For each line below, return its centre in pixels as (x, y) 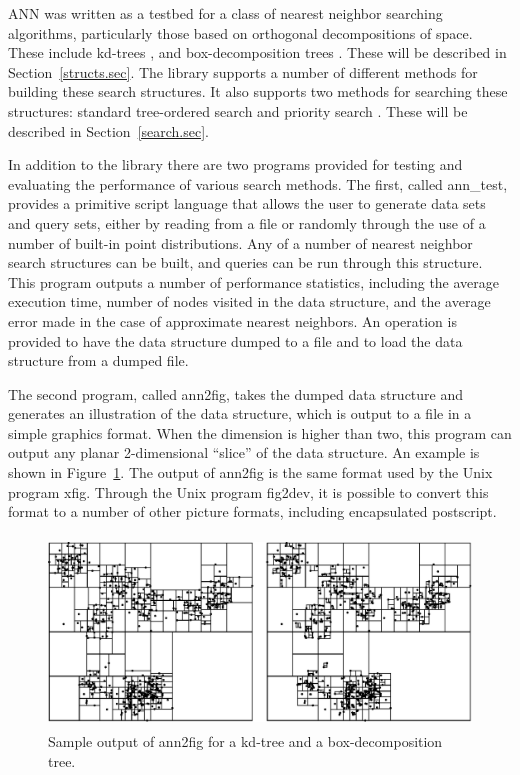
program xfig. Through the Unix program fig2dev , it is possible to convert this (248, 491)
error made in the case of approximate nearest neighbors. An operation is (232, 320)
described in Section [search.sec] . (108, 130)
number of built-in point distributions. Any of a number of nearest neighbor (240, 242)
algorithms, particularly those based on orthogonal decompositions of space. (240, 32)
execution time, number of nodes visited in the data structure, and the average (249, 301)
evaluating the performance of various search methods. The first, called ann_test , (258, 183)
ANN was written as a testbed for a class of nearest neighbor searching (225, 13)
